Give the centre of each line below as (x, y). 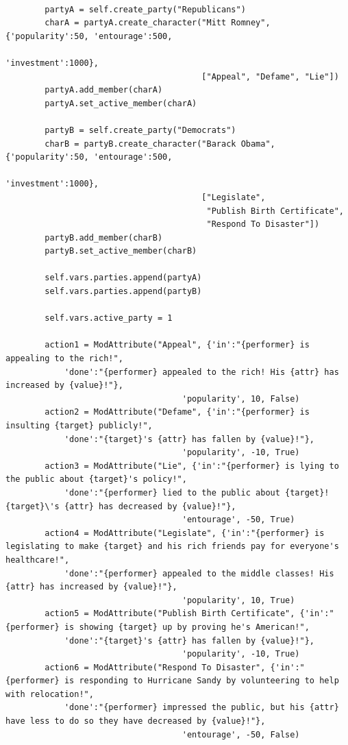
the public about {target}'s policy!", (96, 479)
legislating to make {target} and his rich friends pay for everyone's (172, 547)
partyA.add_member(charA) (104, 90)
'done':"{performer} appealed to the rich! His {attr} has (201, 372)
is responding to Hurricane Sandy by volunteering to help (201, 681)
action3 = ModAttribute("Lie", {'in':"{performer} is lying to (192, 466)
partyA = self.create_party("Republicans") (145, 9)
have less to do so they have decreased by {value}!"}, (136, 721)
